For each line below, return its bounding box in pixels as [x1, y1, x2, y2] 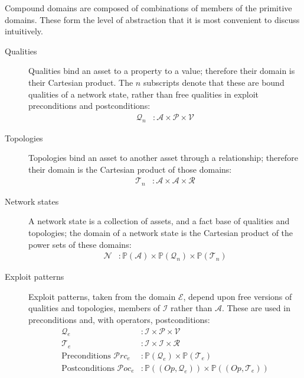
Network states [5, 195, 59, 207]
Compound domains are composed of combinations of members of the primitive [5, 2, 292, 14]
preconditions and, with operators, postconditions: [28, 314, 210, 326]
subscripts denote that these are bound [143, 76, 285, 88]
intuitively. [5, 25, 43, 37]
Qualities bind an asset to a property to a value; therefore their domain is [28, 64, 295, 77]
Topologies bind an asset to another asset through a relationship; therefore [28, 151, 298, 164]
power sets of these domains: [28, 238, 132, 250]
